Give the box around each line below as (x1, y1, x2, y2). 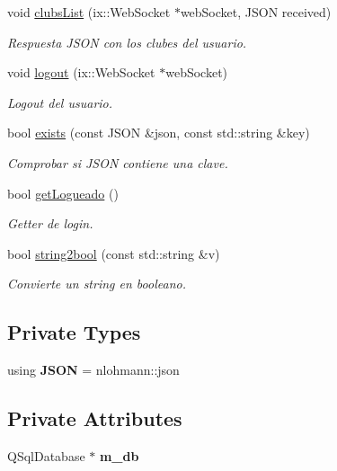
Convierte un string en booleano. (7, 274, 186, 293)
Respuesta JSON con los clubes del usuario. (7, 32, 247, 51)
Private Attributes (7, 404, 182, 432)
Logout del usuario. (7, 93, 113, 111)
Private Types (7, 318, 141, 346)
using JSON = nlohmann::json (7, 360, 180, 379)
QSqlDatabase (7, 446, 85, 465)
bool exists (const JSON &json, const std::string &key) (7, 123, 310, 142)
